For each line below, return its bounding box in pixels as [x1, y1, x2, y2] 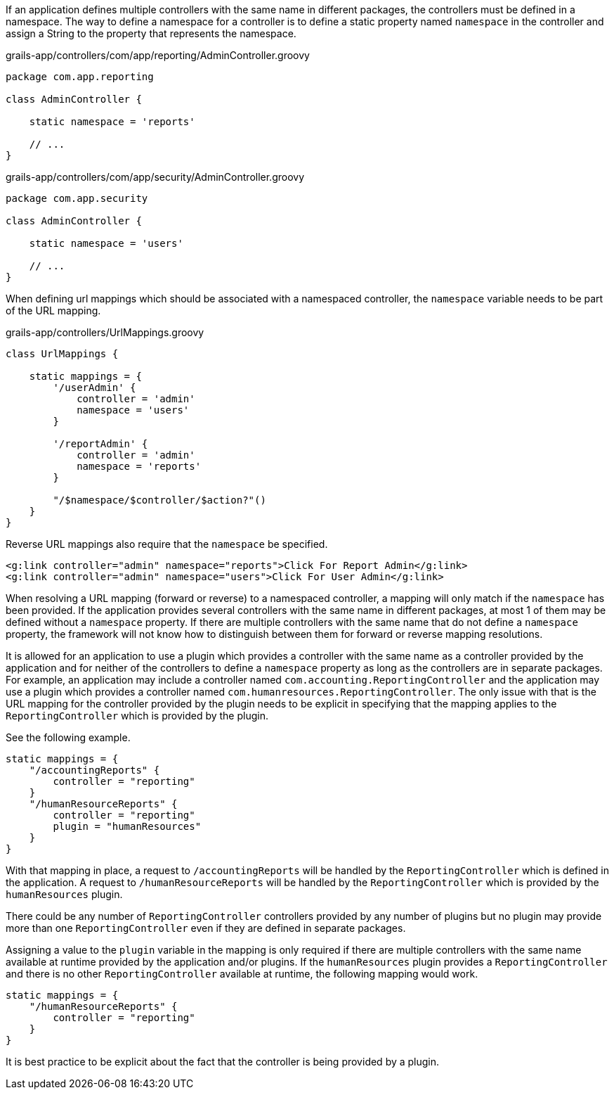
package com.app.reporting [6, 71, 154, 82]
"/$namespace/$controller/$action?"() [53, 494, 266, 506]
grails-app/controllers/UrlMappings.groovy [6, 326, 204, 338]
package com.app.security [6, 193, 148, 204]
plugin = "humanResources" [53, 821, 202, 832]
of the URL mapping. [6, 305, 101, 316]
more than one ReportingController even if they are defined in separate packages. [6, 922, 406, 934]
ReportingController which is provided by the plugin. [6, 710, 268, 722]
